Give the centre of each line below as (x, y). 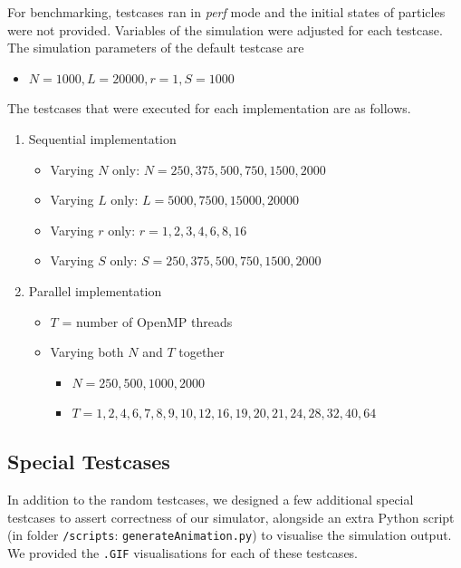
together (202, 352)
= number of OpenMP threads (147, 321)
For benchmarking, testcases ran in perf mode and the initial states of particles (226, 12)
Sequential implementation (102, 138)
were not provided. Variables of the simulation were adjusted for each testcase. (225, 29)
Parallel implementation (95, 290)
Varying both (87, 352)
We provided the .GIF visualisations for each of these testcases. (182, 552)
